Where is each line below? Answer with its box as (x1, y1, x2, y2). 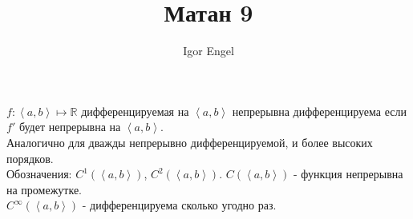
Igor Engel (183, 42, 234, 59)
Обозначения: (6, 165, 72, 182)
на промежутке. (6, 181, 83, 197)
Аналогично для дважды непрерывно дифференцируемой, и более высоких (6, 133, 373, 150)
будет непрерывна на (18, 118, 121, 135)
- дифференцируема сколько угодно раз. (82, 197, 277, 213)
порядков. (6, 149, 54, 166)
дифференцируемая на (81, 102, 189, 119)
